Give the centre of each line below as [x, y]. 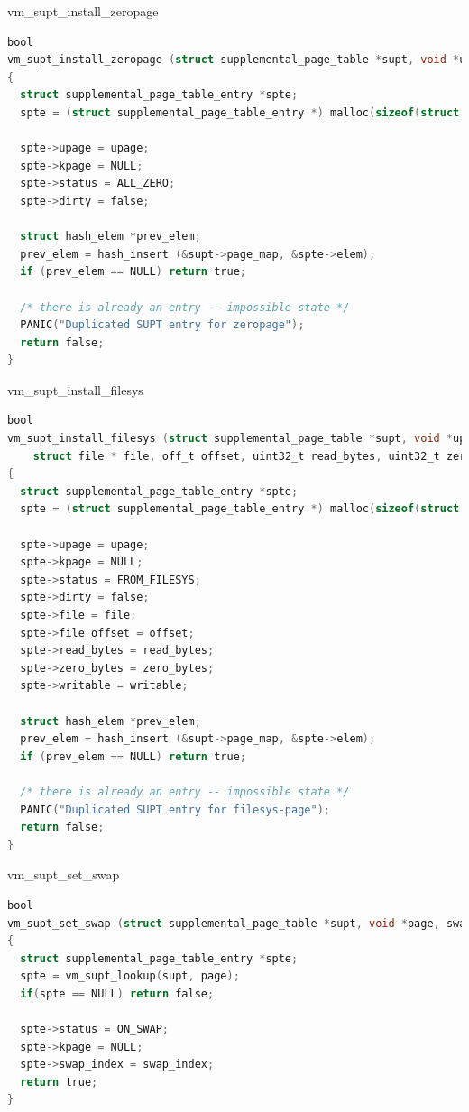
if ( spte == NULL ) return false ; [117, 993]
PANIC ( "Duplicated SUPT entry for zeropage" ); [162, 325]
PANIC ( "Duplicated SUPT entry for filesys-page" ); [175, 809]
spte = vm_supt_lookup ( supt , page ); [130, 976]
